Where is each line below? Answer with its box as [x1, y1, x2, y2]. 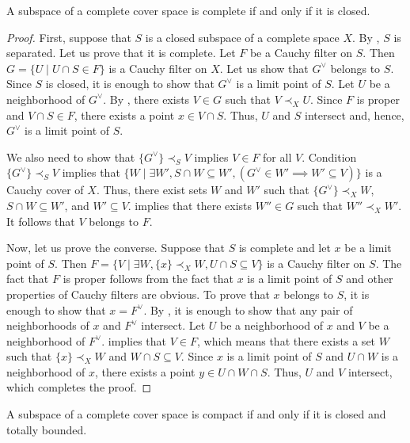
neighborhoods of [6, 317, 89, 334]
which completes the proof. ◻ [6, 379, 152, 395]
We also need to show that [6, 148, 135, 165]
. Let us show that [219, 59, 309, 76]
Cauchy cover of [6, 181, 84, 198]
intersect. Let [141, 317, 206, 334]
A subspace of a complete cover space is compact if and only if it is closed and [6, 406, 386, 422]
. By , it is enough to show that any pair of [143, 301, 353, 318]
